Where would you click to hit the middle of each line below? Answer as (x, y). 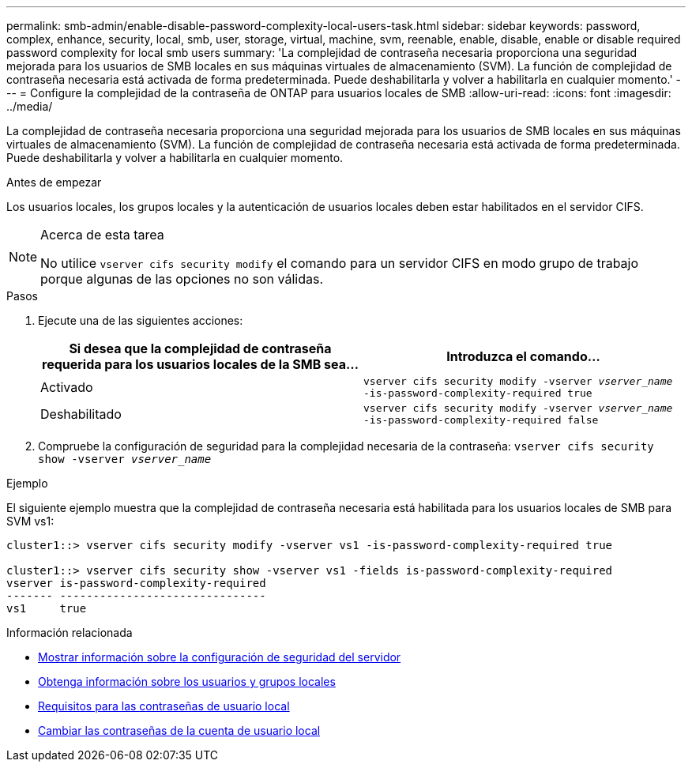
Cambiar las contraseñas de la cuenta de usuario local (179, 730)
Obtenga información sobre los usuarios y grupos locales (187, 681)
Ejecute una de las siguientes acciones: (141, 320)
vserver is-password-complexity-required (136, 583)
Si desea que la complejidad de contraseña (200, 348)
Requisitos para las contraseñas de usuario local (164, 706)
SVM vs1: (30, 521)
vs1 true (47, 608)
